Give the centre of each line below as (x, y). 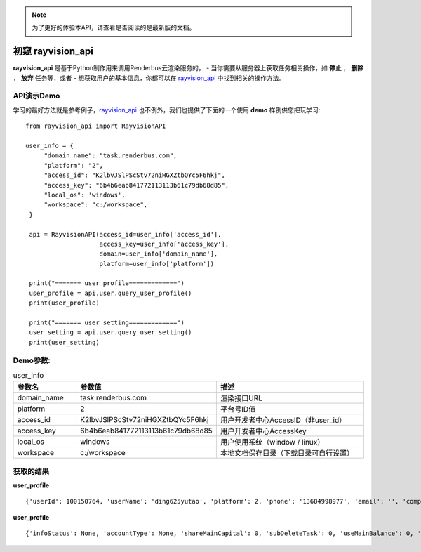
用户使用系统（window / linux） (272, 442)
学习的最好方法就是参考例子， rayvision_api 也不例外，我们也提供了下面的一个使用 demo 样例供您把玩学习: (167, 110)
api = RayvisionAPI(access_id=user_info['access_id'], (125, 234)
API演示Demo (36, 96)
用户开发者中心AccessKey (263, 431)
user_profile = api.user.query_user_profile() (111, 293)
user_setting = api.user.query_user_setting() (111, 333)
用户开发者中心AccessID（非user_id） (283, 420)
